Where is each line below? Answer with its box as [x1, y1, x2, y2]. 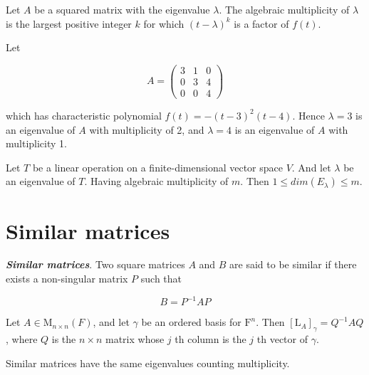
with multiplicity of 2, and [89, 122, 204, 137]
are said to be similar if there [229, 257, 357, 272]
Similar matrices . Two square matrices [6, 257, 185, 272]
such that [140, 271, 182, 286]
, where [6, 331, 38, 346]
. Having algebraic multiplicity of [84, 174, 229, 189]
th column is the [175, 331, 246, 346]
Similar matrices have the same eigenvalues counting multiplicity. [6, 355, 290, 370]
